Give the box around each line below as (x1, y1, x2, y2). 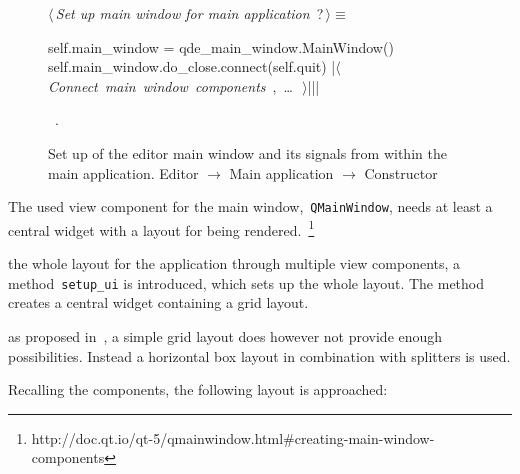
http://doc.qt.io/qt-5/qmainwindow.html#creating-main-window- (31, 427, 435, 448)
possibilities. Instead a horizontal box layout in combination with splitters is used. (8, 345, 511, 366)
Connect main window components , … (48, 75, 293, 96)
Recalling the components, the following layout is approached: (8, 379, 388, 400)
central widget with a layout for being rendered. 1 (8, 216, 315, 240)
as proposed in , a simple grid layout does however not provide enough (8, 325, 443, 346)
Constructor (364, 162, 438, 183)
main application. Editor (48, 162, 199, 183)
